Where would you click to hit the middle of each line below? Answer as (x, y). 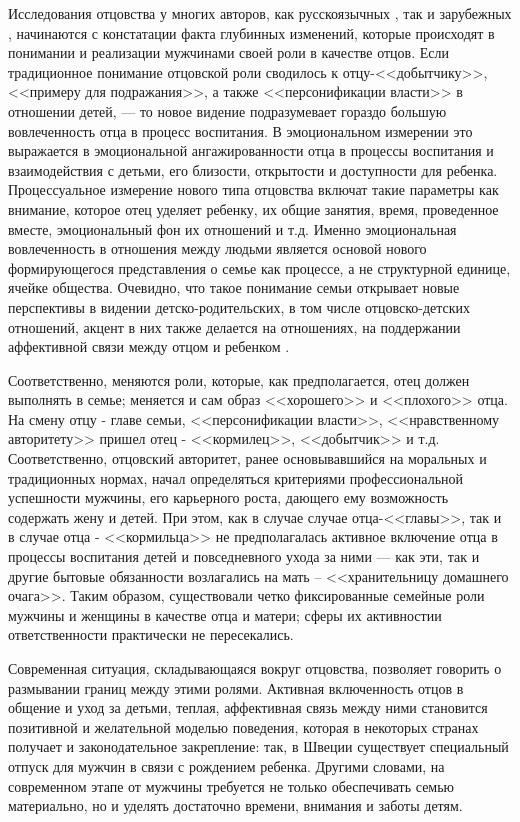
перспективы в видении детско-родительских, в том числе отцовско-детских (239, 306)
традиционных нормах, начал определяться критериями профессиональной (236, 477)
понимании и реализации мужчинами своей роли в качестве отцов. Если (228, 52)
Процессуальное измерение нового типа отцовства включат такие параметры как (253, 189)
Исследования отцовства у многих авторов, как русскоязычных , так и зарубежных (260, 13)
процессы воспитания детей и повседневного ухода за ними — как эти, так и (244, 556)
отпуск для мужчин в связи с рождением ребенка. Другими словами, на (226, 765)
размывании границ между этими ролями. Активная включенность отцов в (236, 687)
